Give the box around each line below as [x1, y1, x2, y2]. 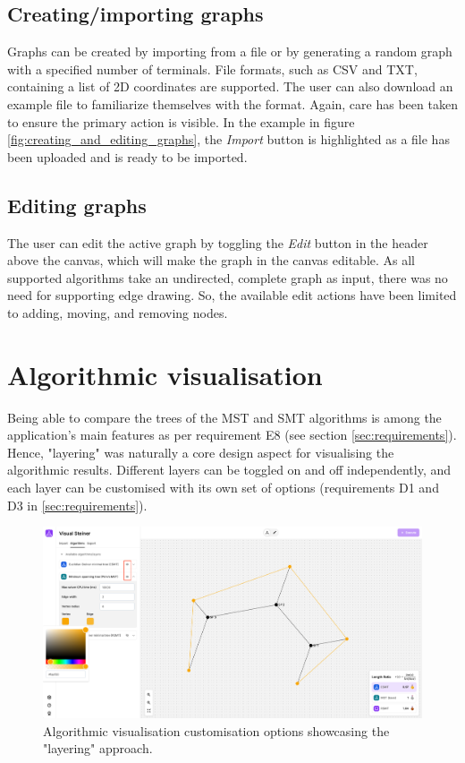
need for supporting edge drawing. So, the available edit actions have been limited [7, 286, 457, 304]
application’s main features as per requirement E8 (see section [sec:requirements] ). [7, 425, 457, 444]
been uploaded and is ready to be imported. [7, 147, 248, 166]
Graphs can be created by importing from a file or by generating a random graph [7, 42, 452, 61]
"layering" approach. [43, 739, 153, 758]
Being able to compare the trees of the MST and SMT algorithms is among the [7, 407, 442, 426]
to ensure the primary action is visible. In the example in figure [7, 112, 355, 131]
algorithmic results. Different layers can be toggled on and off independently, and [7, 460, 452, 479]
